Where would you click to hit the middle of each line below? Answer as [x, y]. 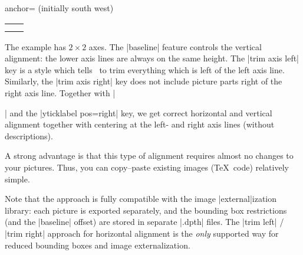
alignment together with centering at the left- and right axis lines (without [140, 124]
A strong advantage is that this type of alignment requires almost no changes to [149, 156]
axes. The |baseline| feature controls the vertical [175, 46]
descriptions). [29, 135]
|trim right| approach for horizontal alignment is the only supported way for [142, 233]
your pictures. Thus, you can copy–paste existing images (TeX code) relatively [147, 167]
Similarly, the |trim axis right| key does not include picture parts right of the [144, 81]
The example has [35, 46]
